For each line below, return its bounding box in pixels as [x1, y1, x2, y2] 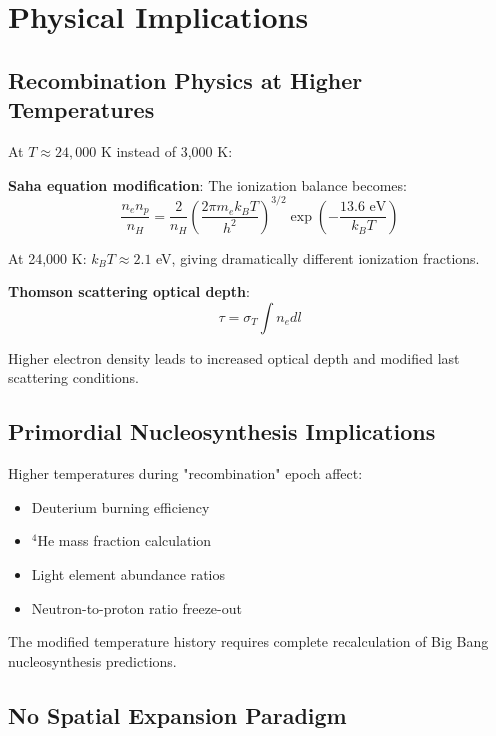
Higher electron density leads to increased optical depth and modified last [8, 347, 460, 368]
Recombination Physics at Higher [8, 64, 363, 95]
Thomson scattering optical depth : [8, 281, 250, 302]
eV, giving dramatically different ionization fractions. [156, 247, 480, 268]
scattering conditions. [8, 367, 139, 388]
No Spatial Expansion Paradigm [8, 699, 347, 730]
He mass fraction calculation [37, 530, 212, 551]
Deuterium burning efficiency [31, 496, 210, 517]
